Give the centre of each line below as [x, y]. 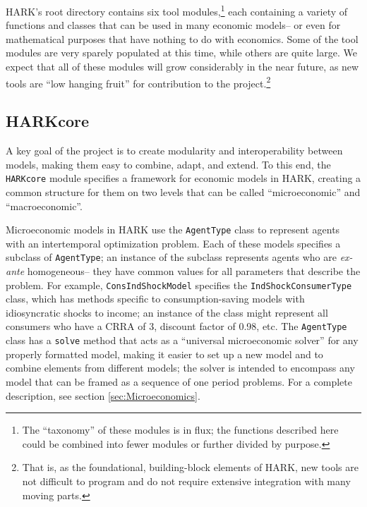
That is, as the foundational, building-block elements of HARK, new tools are [190, 467]
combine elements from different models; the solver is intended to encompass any [180, 368]
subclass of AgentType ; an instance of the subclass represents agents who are [171, 257]
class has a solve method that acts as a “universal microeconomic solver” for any [182, 340]
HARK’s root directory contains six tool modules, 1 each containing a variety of [177, 10]
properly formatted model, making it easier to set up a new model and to [164, 354]
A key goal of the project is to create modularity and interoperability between [174, 151]
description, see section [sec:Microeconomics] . [103, 395]
